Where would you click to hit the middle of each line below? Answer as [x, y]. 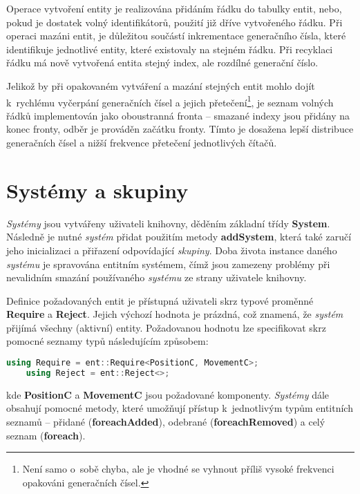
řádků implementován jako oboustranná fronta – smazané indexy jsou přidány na [178, 115]
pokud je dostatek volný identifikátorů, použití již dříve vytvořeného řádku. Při [174, 22]
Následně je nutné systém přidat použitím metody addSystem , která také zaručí [179, 237]
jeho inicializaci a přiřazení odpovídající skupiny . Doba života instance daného [172, 250]
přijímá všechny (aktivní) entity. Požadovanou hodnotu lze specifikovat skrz [166, 327]
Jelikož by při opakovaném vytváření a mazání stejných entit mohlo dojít [161, 85]
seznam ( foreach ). [46, 435]
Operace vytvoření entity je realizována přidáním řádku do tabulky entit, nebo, [174, 8]
